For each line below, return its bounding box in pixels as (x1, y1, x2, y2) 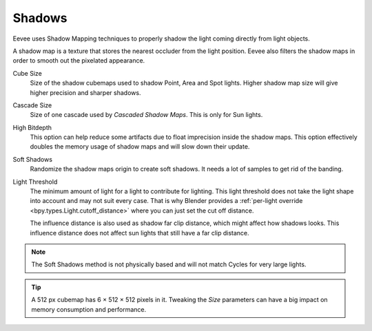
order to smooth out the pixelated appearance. (12, 56, 145, 65)
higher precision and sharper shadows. (30, 88, 141, 96)
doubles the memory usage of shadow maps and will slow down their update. (30, 142, 250, 151)
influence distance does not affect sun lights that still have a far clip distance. (30, 228, 249, 237)
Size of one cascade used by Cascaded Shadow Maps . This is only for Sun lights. (30, 111, 263, 119)
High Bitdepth (12, 123, 52, 131)
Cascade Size (12, 100, 52, 109)
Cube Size (12, 69, 43, 77)
